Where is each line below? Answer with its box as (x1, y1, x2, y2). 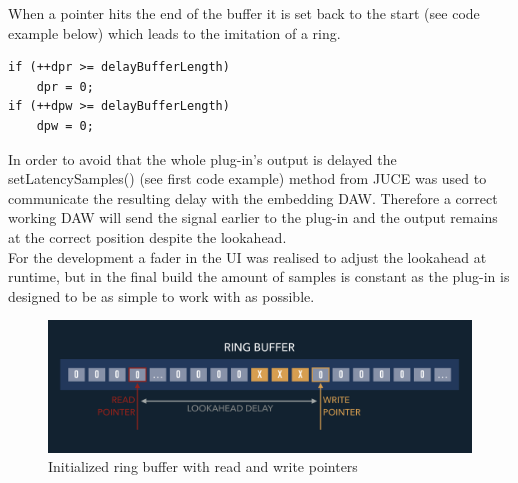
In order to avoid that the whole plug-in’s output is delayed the (8, 148, 397, 169)
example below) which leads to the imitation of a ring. (8, 22, 341, 43)
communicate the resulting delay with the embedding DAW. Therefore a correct (8, 187, 498, 208)
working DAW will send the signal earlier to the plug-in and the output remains (8, 207, 498, 228)
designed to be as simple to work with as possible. (8, 285, 315, 306)
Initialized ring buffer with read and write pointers (48, 456, 358, 477)
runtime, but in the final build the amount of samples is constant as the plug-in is (8, 266, 510, 287)
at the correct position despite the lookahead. (8, 226, 287, 247)
